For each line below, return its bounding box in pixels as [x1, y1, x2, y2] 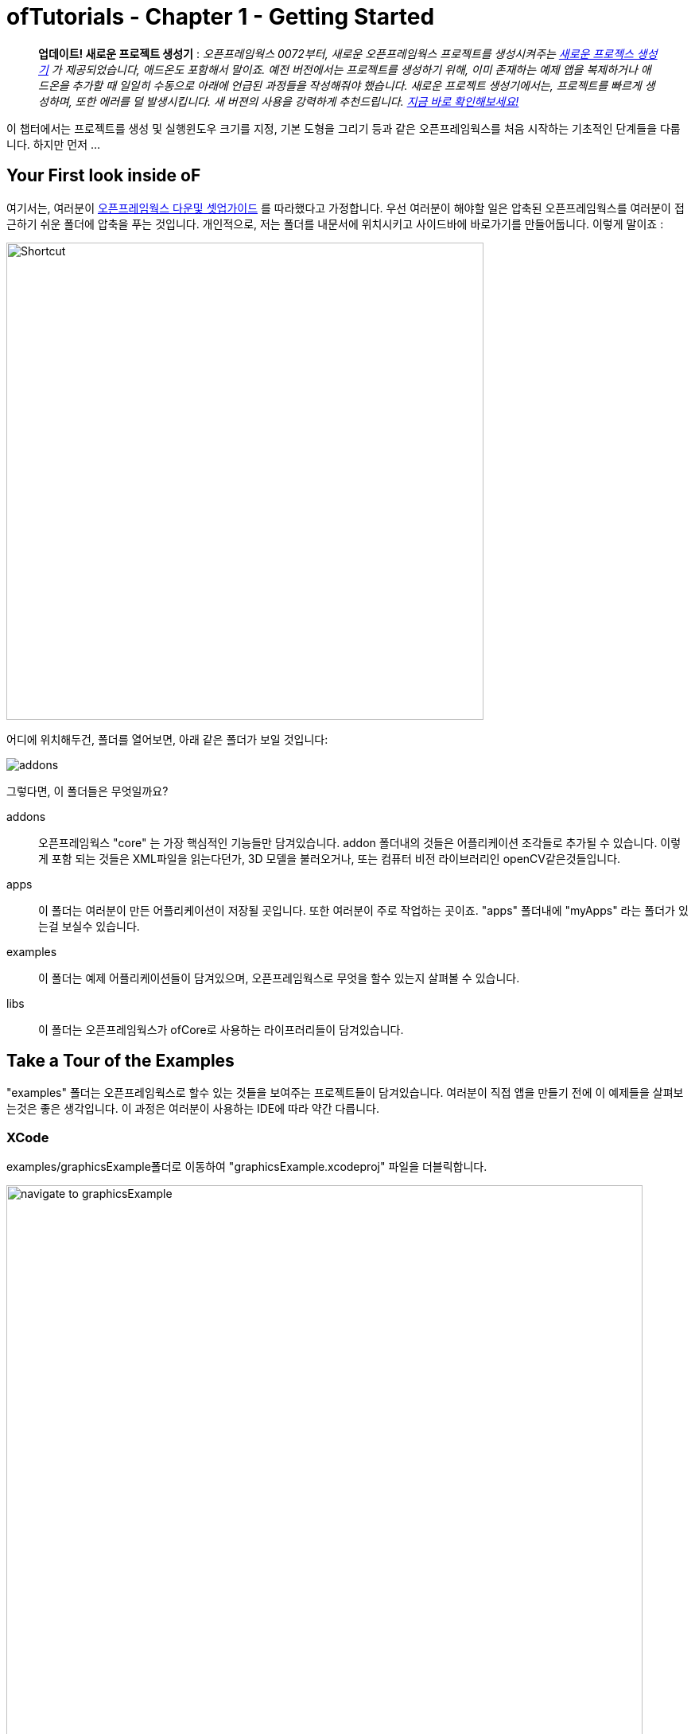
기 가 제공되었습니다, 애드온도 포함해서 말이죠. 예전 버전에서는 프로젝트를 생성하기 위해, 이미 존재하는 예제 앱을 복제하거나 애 [38, 62, 651, 76]
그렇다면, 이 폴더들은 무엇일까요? [6, 783, 169, 798]
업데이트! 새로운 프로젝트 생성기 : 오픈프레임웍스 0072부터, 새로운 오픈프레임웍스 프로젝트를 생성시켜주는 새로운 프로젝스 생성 [38, 46, 658, 60]
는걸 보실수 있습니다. [38, 919, 140, 933]
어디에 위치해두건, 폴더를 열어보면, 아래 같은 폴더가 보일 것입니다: [6, 732, 328, 746]
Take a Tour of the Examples [6, 1051, 235, 1071]
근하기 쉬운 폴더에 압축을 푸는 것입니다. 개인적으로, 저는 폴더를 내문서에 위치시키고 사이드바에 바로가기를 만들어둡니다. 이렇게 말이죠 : [6, 216, 664, 231]
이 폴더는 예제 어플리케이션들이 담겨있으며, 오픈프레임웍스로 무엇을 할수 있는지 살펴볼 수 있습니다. [38, 970, 520, 985]
